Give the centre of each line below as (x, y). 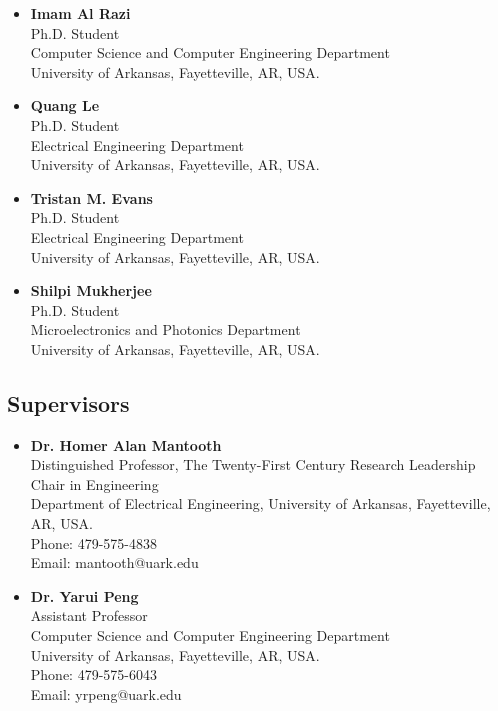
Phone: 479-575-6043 (93, 674)
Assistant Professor (89, 615)
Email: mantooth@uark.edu (114, 562)
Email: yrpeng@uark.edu (106, 693)
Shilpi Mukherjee (91, 290)
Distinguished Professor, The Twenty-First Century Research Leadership (253, 464)
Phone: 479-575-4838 (93, 542)
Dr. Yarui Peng (84, 595)
